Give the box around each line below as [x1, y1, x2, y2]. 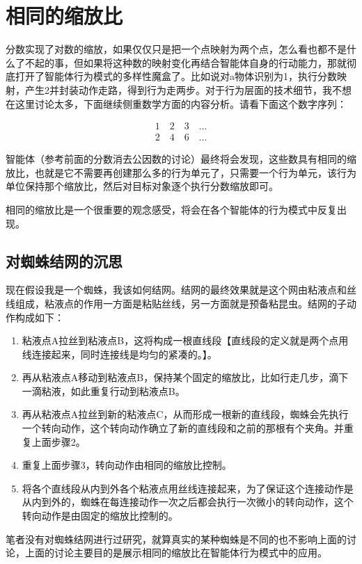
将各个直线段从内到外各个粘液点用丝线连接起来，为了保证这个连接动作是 [22, 481, 354, 495]
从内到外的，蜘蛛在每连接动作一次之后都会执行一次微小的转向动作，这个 [22, 494, 354, 509]
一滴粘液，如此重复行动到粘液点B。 [22, 383, 185, 398]
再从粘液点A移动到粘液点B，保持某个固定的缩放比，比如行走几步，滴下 [22, 370, 349, 385]
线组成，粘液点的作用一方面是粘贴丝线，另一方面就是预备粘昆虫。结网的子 [6, 296, 347, 310]
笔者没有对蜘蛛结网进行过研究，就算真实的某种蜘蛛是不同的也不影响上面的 [6, 531, 347, 546]
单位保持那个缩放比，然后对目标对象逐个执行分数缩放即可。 [6, 179, 278, 193]
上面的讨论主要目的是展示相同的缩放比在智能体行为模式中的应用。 [24, 545, 327, 560]
